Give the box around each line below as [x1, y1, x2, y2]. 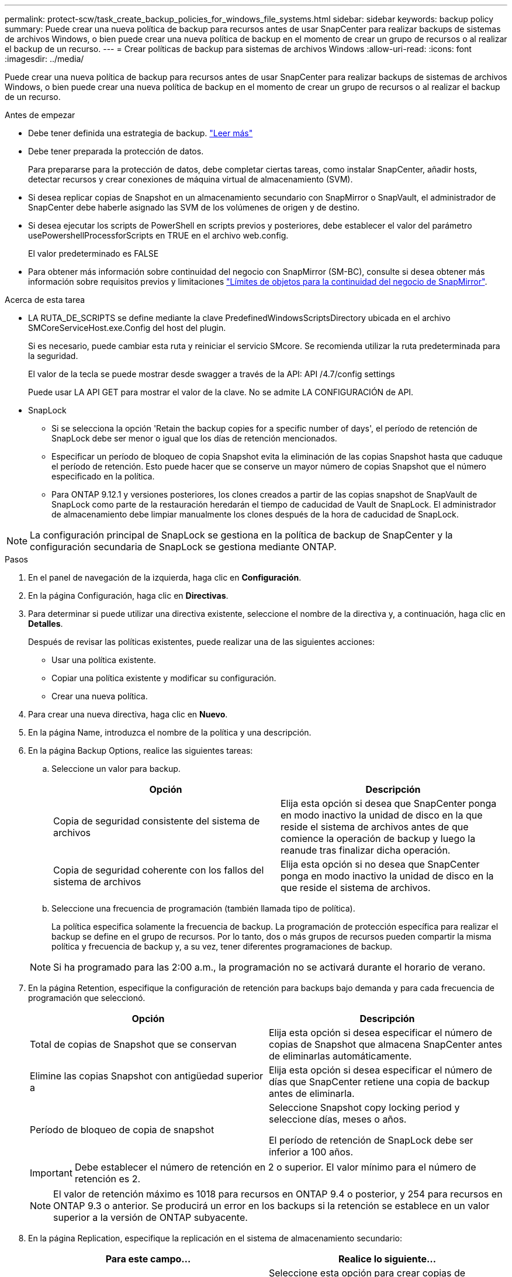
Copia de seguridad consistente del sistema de [53, 815, 260, 827]
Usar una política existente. [51, 655, 156, 665]
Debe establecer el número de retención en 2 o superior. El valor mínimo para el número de [74, 1161, 476, 1173]
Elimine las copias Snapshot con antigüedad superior [30, 1070, 264, 1082]
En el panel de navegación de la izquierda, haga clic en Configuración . [28, 572, 302, 582]
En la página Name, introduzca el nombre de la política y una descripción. [28, 727, 312, 737]
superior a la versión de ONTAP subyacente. [53, 1212, 248, 1223]
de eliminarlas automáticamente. [269, 1050, 412, 1062]
